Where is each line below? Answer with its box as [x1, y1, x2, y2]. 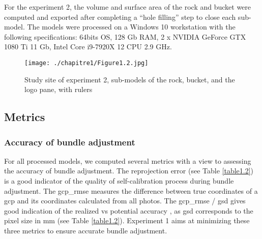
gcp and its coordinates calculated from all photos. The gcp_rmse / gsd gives [4, 195, 246, 206]
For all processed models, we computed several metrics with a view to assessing [4, 155, 251, 166]
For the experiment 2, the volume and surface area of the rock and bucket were [4, 2, 251, 12]
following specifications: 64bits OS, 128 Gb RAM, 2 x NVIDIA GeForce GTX [4, 31, 246, 42]
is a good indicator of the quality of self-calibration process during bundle [4, 175, 234, 186]
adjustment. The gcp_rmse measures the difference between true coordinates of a [4, 185, 258, 196]
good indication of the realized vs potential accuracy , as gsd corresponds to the [4, 205, 253, 216]
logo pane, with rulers [24, 84, 93, 95]
